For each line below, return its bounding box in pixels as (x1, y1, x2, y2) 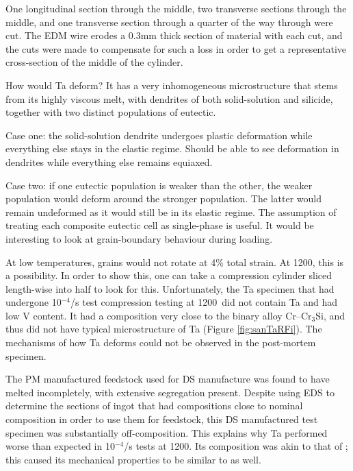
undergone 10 (5, 295, 62, 309)
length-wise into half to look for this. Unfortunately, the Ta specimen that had (5, 281, 335, 295)
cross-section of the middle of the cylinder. (5, 55, 183, 69)
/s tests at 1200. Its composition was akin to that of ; (124, 439, 348, 453)
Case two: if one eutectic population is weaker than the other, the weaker (5, 178, 313, 192)
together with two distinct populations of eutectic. (5, 105, 216, 119)
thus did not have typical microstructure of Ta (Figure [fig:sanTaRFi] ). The (5, 322, 322, 336)
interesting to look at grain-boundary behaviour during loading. (5, 231, 273, 245)
